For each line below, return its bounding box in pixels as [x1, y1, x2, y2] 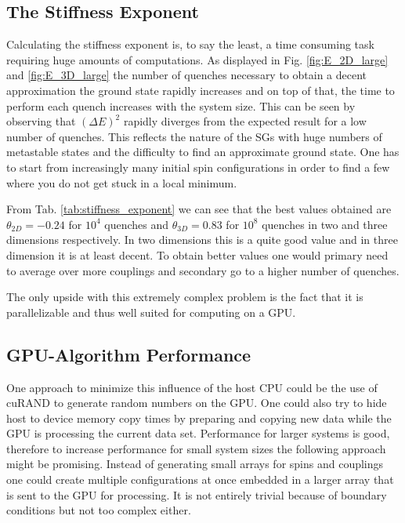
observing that [6, 113, 76, 129]
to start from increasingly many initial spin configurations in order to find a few [6, 158, 390, 175]
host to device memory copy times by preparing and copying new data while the [6, 409, 392, 426]
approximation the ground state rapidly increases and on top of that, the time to [6, 82, 395, 98]
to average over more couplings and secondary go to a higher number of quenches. [6, 262, 400, 278]
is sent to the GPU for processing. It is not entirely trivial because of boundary [6, 486, 387, 503]
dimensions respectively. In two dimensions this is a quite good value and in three [6, 231, 398, 248]
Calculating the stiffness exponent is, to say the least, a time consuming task [6, 36, 374, 53]
